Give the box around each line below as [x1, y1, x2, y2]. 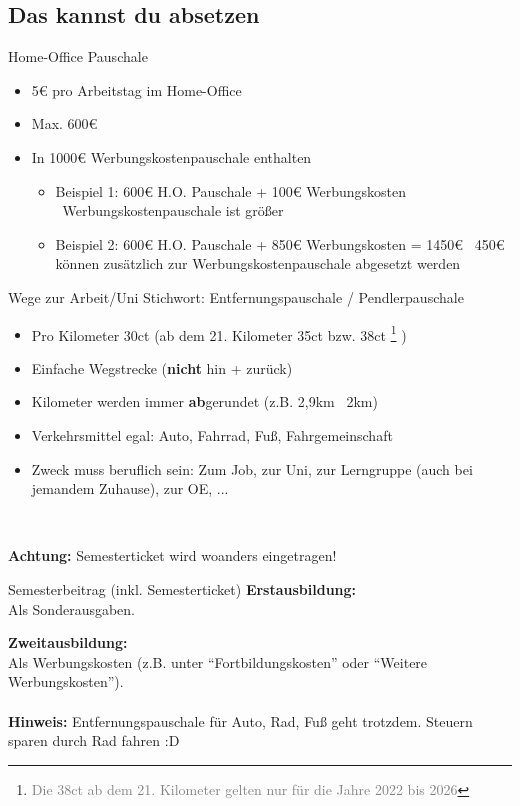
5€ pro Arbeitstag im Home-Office [31, 79, 242, 100]
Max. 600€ [31, 113, 98, 134]
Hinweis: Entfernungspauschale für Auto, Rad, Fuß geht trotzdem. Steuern [8, 710, 473, 731]
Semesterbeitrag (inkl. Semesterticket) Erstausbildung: [8, 578, 357, 599]
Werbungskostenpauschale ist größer [62, 200, 284, 221]
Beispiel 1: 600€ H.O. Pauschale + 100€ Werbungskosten [55, 180, 406, 201]
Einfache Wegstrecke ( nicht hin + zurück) [31, 357, 293, 378]
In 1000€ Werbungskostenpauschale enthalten [31, 146, 312, 167]
